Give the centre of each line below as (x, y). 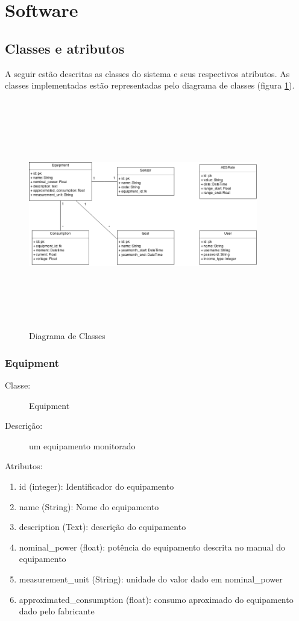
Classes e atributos (65, 48)
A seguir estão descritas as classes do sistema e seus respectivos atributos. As (147, 73)
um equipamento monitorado (82, 445)
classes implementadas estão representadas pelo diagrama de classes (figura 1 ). (150, 85)
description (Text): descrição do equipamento (102, 527)
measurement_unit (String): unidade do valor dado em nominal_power (151, 579)
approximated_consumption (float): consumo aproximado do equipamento (156, 599)
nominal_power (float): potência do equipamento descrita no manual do (152, 547)
